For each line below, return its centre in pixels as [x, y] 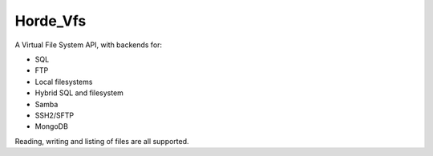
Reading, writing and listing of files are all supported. [102, 141]
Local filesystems [64, 82]
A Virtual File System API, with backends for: [89, 45]
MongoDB [51, 126]
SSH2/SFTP [55, 115]
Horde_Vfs [51, 21]
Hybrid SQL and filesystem [79, 93]
